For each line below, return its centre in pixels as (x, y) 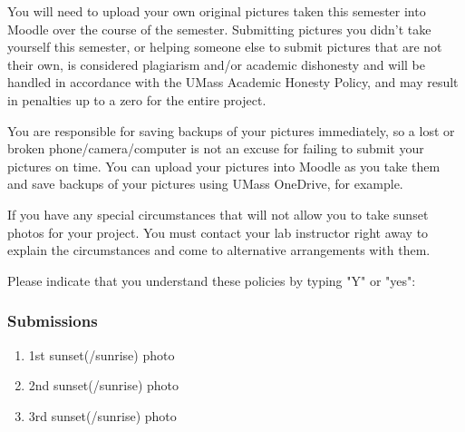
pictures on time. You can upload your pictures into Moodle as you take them (224, 166)
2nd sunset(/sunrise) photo (104, 385)
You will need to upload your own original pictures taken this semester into (217, 11)
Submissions (53, 321)
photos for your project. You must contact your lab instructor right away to (218, 232)
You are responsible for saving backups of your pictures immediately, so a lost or (231, 130)
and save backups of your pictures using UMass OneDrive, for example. (205, 184)
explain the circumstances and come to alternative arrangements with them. (219, 250)
